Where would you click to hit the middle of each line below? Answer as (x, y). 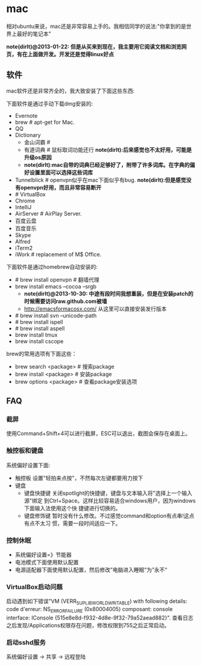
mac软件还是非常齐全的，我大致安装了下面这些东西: (71, 91)
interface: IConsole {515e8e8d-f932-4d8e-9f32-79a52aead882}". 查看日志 (100, 618)
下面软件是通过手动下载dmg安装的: (50, 103)
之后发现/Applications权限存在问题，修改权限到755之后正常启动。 (88, 625)
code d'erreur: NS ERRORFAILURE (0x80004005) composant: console (90, 610)
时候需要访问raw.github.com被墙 (65, 301)
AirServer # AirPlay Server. (48, 213)
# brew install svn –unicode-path (56, 315)
